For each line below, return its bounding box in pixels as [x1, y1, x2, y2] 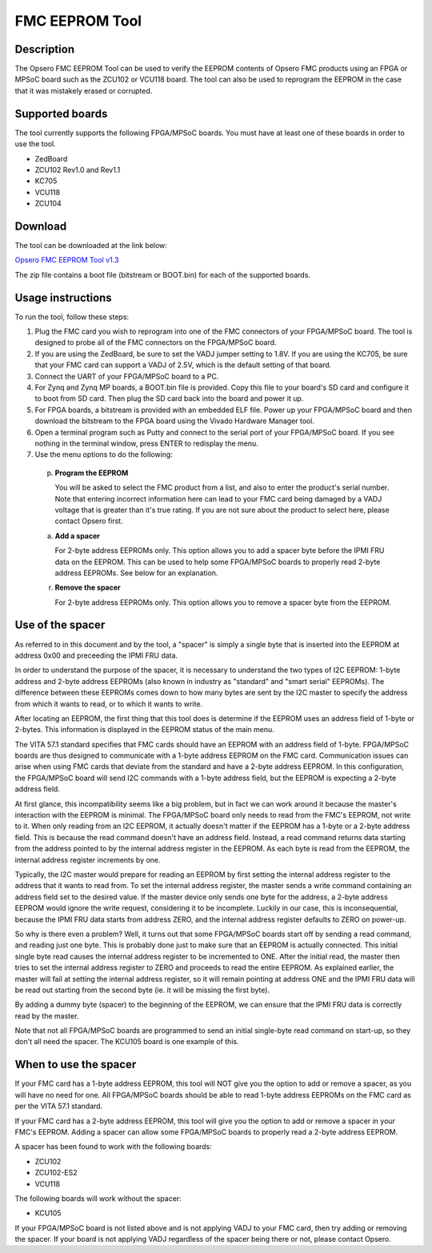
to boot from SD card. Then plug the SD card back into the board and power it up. [34, 394, 304, 403]
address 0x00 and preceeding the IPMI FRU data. [14, 651, 178, 660]
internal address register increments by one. [14, 855, 161, 864]
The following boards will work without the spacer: [14, 1193, 182, 1203]
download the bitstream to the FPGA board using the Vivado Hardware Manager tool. [34, 416, 315, 426]
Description [14, 42, 75, 56]
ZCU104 [34, 198, 62, 208]
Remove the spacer [54, 582, 122, 592]
